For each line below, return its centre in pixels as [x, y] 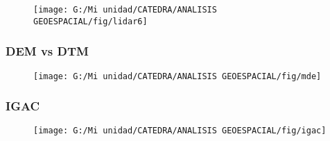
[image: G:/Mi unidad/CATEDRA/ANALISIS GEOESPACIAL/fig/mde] [177, 76]
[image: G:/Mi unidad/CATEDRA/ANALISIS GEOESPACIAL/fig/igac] [180, 131]
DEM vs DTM [47, 51]
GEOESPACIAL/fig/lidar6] [90, 21]
